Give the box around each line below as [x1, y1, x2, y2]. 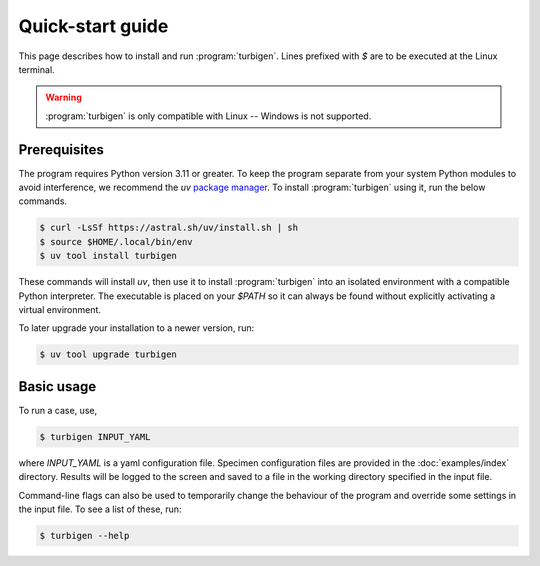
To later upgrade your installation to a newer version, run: [18, 322, 255, 334]
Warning [45, 91, 82, 104]
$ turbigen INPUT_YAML [39, 431, 151, 442]
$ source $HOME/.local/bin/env [39, 236, 194, 247]
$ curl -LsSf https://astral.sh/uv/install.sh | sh [39, 222, 299, 234]
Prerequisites [18, 141, 104, 158]
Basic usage [18, 378, 97, 395]
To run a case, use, [18, 404, 98, 416]
